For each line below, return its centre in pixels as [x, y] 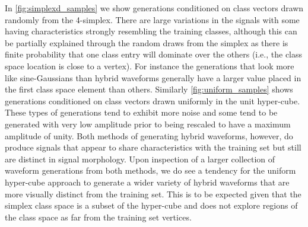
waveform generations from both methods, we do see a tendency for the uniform [150, 170]
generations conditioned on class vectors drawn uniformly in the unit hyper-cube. [153, 100]
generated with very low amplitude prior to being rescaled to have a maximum [148, 124]
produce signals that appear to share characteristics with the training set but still [153, 147]
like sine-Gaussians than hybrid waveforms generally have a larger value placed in [153, 77]
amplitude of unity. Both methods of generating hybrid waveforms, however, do [149, 135]
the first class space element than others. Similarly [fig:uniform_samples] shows [149, 89]
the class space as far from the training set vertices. [98, 217]
